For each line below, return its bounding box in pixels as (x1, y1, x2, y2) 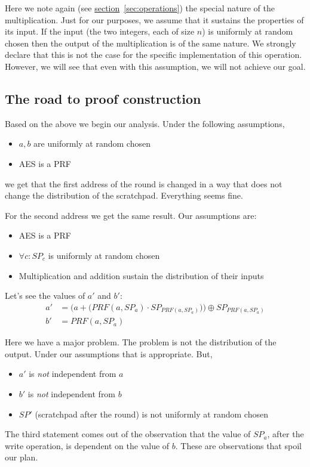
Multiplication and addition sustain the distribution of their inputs (19, 269, 264, 282)
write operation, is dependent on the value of (5, 439, 170, 451)
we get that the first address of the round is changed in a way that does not (5, 177, 283, 190)
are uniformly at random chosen (33, 137, 151, 150)
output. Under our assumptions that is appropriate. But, (5, 347, 213, 360)
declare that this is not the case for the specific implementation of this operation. (5, 48, 302, 61)
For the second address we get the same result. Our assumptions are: (5, 209, 257, 221)
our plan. (5, 451, 38, 463)
